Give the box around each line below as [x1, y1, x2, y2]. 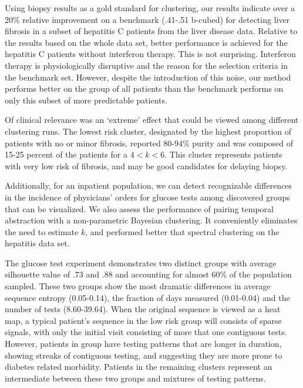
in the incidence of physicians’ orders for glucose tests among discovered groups [5, 190, 290, 203]
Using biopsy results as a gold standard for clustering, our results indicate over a [5, 2, 295, 14]
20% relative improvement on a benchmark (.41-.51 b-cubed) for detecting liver [5, 13, 290, 25]
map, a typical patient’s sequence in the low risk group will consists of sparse [5, 314, 282, 326]
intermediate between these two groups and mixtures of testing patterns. [5, 372, 266, 384]
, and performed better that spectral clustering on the [85, 225, 280, 238]
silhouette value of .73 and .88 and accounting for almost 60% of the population [5, 268, 292, 280]
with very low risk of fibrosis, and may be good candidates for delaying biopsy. [5, 159, 288, 172]
